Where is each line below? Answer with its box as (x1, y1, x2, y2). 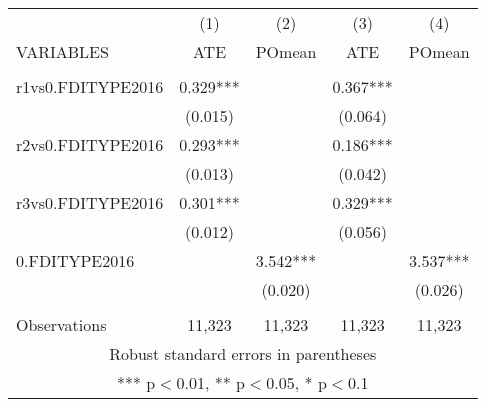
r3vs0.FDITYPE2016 (16, 191, 164, 214)
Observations (16, 313, 107, 336)
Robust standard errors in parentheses (109, 342, 377, 365)
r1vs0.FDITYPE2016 (16, 75, 164, 98)
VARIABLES (16, 40, 109, 63)
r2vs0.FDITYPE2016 (16, 133, 164, 156)
